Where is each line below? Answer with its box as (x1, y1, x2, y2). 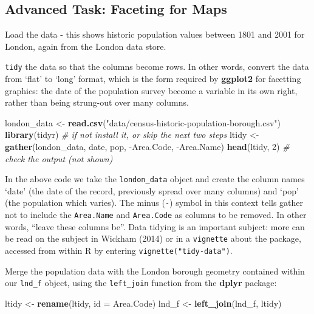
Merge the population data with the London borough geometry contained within (5, 264, 305, 277)
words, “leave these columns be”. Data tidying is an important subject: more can (5, 220, 305, 233)
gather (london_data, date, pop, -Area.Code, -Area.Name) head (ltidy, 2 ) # (5, 140, 290, 153)
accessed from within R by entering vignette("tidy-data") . (5, 244, 233, 257)
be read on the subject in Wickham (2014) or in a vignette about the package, (5, 232, 301, 245)
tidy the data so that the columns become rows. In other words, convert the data (5, 60, 309, 73)
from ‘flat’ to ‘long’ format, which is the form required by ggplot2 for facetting (5, 72, 301, 85)
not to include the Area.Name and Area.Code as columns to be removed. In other (5, 208, 307, 221)
